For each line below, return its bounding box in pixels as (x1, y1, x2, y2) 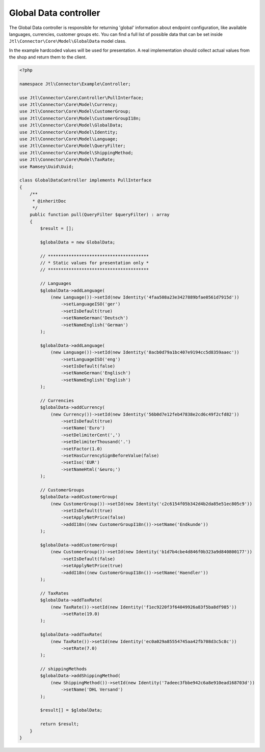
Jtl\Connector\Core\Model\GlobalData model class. (9, 38, 127, 44)
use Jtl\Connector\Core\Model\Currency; (19, 102, 118, 108)
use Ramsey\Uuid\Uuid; (19, 164, 74, 169)
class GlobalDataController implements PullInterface (19, 178, 152, 183)
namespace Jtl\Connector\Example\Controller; (19, 81, 131, 87)
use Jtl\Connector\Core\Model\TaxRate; (19, 157, 115, 162)
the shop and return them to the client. (9, 54, 87, 60)
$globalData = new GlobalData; (40, 239, 115, 245)
